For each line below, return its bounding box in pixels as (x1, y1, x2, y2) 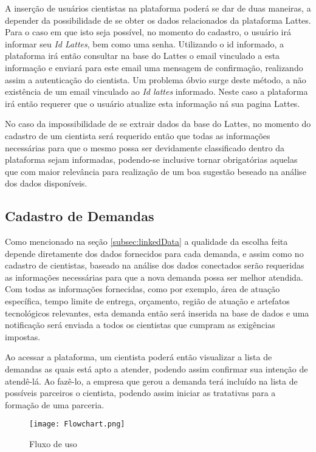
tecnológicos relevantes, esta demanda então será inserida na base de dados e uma (5, 306, 309, 319)
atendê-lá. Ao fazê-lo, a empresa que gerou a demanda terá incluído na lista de (5, 374, 298, 387)
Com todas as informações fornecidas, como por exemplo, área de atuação (5, 282, 280, 295)
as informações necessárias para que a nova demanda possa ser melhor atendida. (5, 270, 303, 283)
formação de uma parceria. (5, 398, 105, 411)
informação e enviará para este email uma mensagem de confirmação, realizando (5, 61, 303, 74)
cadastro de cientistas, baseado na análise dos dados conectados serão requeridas (5, 259, 304, 272)
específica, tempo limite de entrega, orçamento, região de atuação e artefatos (5, 295, 290, 307)
